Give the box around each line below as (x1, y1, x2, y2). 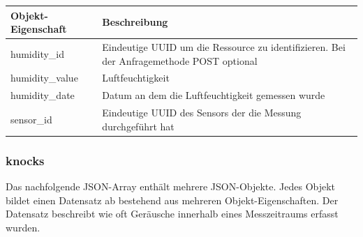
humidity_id (10, 46, 65, 61)
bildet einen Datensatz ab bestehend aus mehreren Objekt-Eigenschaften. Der (6, 192, 339, 207)
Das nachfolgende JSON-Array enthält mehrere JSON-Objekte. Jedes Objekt (6, 178, 336, 193)
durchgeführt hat (102, 118, 175, 133)
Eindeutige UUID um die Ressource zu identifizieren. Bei (102, 39, 346, 54)
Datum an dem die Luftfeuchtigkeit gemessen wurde (102, 88, 325, 102)
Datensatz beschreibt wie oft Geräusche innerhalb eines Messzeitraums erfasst (6, 206, 339, 221)
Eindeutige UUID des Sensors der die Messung (102, 105, 302, 120)
